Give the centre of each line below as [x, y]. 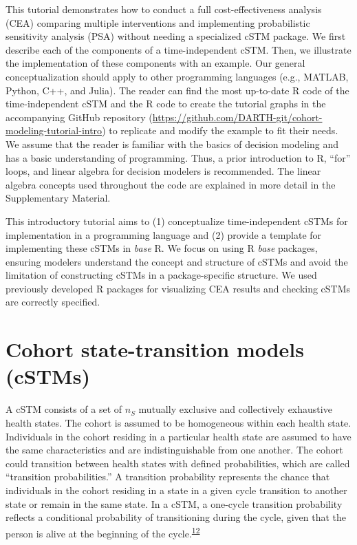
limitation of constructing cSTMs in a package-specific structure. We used [161, 275]
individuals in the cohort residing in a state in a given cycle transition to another [176, 490]
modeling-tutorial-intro [54, 130]
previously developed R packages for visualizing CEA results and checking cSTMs [178, 288]
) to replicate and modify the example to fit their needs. [220, 130]
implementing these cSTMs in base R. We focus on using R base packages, [162, 248]
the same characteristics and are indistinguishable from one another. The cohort [174, 450]
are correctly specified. [53, 302]
